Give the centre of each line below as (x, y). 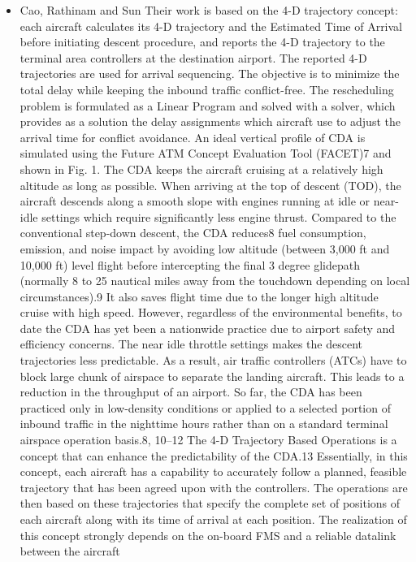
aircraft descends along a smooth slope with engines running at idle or (195, 201)
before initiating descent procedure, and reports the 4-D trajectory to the (202, 42)
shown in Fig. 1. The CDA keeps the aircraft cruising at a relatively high (201, 169)
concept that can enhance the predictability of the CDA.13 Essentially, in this (214, 455)
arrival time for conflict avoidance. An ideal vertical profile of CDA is (193, 137)
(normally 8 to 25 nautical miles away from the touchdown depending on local (215, 281)
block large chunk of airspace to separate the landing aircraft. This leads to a (212, 376)
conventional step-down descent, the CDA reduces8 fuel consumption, (193, 233)
